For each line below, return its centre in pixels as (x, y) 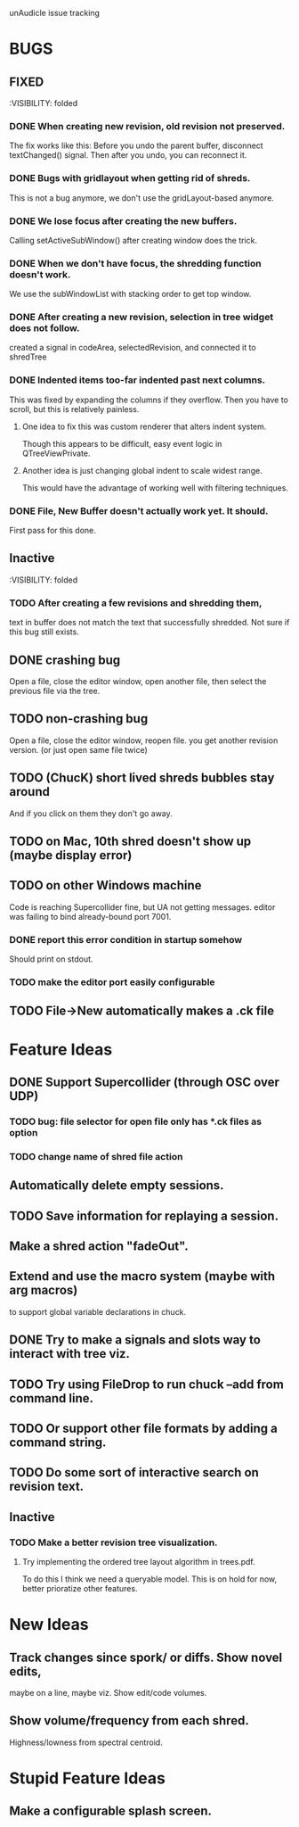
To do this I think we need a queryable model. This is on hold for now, (149, 1579)
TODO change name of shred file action (96, 1156)
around (30, 792)
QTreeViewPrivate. (56, 453)
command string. (58, 1443)
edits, (25, 1671)
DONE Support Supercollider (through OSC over (145, 1083)
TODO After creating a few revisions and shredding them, (136, 603)
